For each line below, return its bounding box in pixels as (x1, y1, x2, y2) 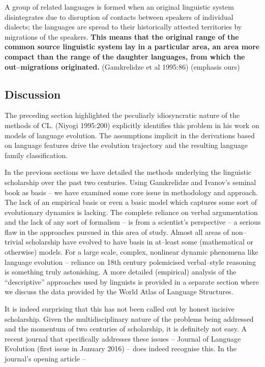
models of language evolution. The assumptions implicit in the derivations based (5, 130, 255, 140)
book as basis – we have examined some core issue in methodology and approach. (5, 187, 258, 197)
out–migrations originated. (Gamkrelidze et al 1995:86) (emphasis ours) (5, 61, 240, 72)
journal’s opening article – (5, 353, 86, 364)
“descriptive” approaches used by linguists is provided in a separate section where (5, 276, 259, 287)
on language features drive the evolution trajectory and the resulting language (5, 140, 248, 150)
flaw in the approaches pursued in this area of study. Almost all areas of (5, 226, 229, 237)
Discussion (5, 86, 61, 102)
